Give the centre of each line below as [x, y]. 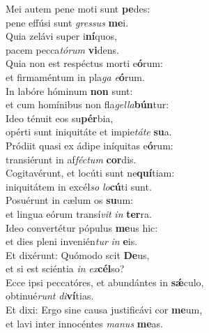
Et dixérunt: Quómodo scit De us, [78, 254]
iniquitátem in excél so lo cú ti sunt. [79, 186]
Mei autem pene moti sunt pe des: [78, 8]
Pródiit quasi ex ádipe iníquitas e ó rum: [90, 145]
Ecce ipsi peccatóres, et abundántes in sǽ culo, [105, 282]
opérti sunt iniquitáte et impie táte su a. [89, 132]
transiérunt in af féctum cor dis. [71, 159]
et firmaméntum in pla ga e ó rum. [75, 76]
